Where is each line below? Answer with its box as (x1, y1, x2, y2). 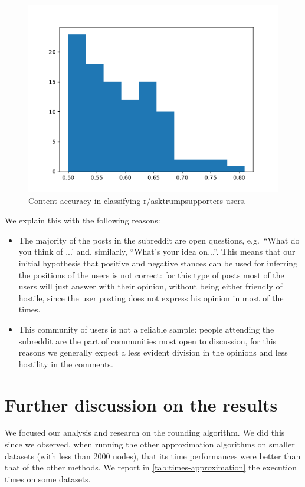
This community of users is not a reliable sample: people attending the (18, 323, 274, 335)
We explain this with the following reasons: (5, 214, 160, 226)
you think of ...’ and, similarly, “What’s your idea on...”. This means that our (18, 245, 296, 258)
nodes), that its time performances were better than (113, 449, 301, 462)
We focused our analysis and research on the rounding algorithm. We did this (5, 426, 285, 439)
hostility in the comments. (18, 357, 113, 370)
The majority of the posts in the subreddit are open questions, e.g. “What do (18, 233, 300, 246)
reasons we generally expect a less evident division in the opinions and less (18, 346, 288, 358)
